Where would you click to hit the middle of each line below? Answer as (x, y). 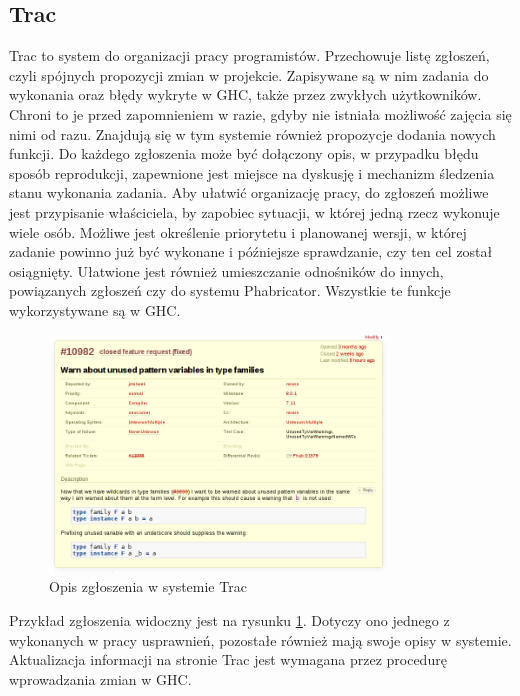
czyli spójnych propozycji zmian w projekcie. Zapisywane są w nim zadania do (249, 74)
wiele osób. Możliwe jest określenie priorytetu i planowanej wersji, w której (238, 231)
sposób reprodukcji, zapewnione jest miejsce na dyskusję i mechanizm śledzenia (252, 172)
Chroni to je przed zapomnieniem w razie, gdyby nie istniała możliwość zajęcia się (260, 113)
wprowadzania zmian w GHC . (100, 678)
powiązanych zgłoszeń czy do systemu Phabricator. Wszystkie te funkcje (230, 290)
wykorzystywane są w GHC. (95, 309)
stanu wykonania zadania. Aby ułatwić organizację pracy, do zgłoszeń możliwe (249, 192)
